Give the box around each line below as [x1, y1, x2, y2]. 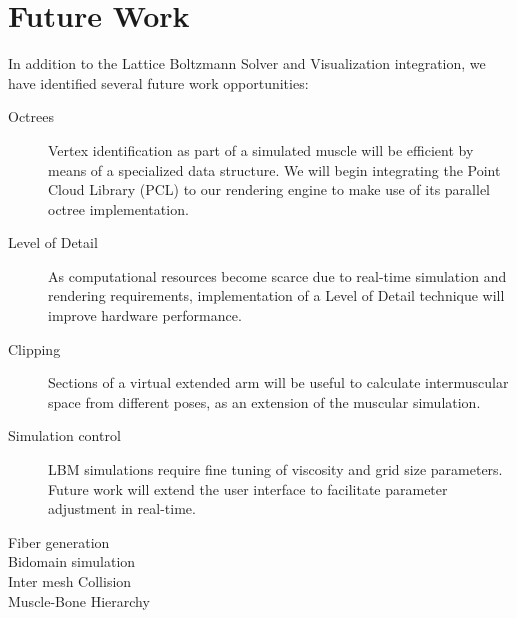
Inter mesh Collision [8, 571, 132, 591]
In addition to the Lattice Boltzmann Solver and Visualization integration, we [8, 53, 486, 74]
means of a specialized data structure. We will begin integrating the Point [48, 159, 501, 180]
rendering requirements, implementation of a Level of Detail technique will [48, 285, 505, 306]
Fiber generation [8, 531, 110, 552]
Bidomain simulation [8, 551, 136, 572]
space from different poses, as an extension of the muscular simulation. [48, 391, 481, 412]
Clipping [8, 338, 61, 359]
